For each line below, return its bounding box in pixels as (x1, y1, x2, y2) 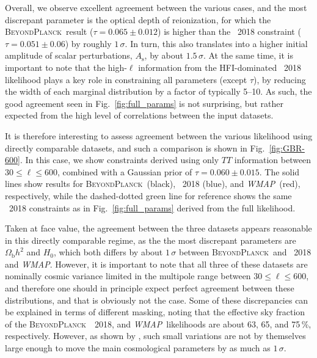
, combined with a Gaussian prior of (57, 165, 192, 178)
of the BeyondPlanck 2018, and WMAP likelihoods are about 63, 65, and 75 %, (5, 317, 312, 330)
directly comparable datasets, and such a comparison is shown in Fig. (5, 141, 265, 154)
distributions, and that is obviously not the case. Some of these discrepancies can (5, 293, 308, 306)
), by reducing (253, 73, 306, 86)
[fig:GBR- (269, 141, 305, 154)
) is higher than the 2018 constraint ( (158, 25, 301, 38)
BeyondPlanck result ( (5, 25, 93, 38)
